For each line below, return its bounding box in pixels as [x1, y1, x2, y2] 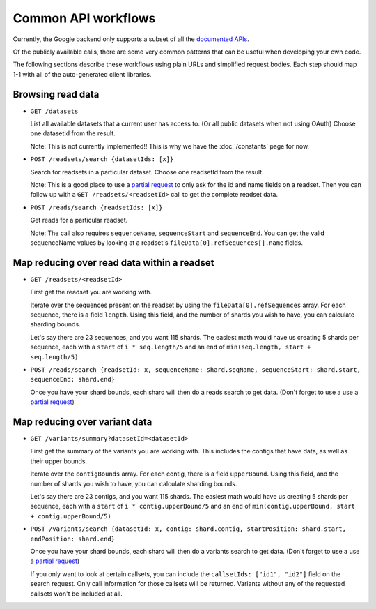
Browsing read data [13, 88, 100, 100]
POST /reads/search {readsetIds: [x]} [30, 203, 163, 211]
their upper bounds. [30, 457, 87, 465]
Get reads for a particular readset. [30, 216, 128, 225]
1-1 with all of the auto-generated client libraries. [13, 70, 152, 78]
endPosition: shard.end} [30, 534, 115, 543]
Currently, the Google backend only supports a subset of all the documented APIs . [13, 35, 250, 43]
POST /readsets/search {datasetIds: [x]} [30, 156, 174, 163]
